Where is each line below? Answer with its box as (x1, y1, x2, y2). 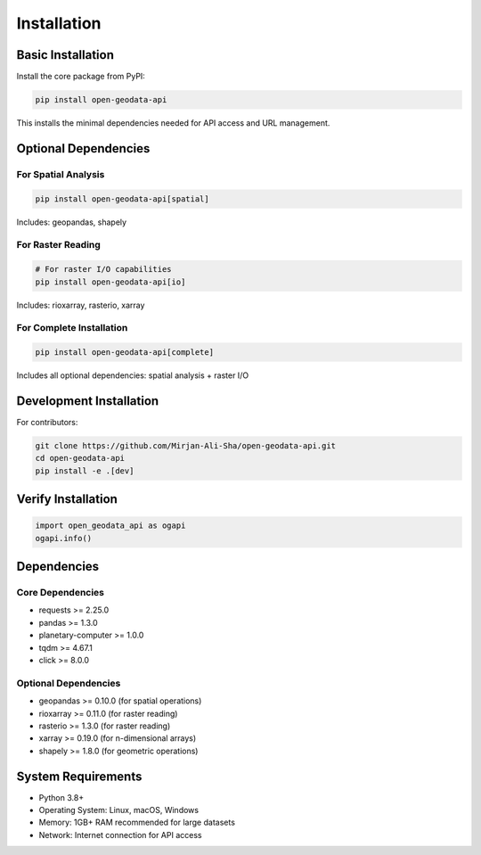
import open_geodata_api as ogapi (35, 521, 186, 530)
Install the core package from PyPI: (16, 71, 146, 82)
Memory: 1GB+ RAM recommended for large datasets (38, 817, 236, 828)
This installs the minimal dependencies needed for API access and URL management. (16, 118, 330, 128)
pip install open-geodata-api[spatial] (35, 193, 209, 204)
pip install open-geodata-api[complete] (35, 348, 214, 358)
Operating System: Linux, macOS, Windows (38, 805, 200, 815)
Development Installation (16, 393, 159, 408)
